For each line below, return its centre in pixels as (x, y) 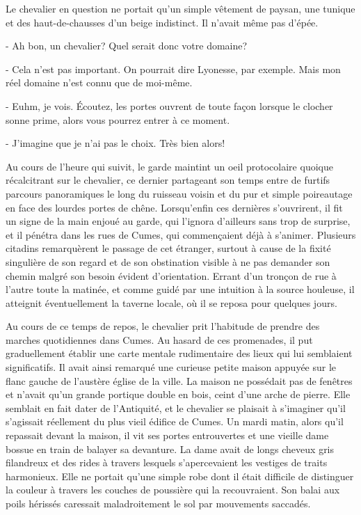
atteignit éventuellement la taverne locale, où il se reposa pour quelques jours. (171, 302)
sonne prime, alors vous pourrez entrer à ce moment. (118, 119)
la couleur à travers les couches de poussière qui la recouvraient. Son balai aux (173, 490)
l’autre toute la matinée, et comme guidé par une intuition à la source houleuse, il (180, 289)
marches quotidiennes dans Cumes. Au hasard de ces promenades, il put (159, 339)
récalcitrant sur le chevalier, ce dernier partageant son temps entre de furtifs (168, 180)
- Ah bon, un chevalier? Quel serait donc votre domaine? (127, 46)
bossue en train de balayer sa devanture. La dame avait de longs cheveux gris (170, 449)
